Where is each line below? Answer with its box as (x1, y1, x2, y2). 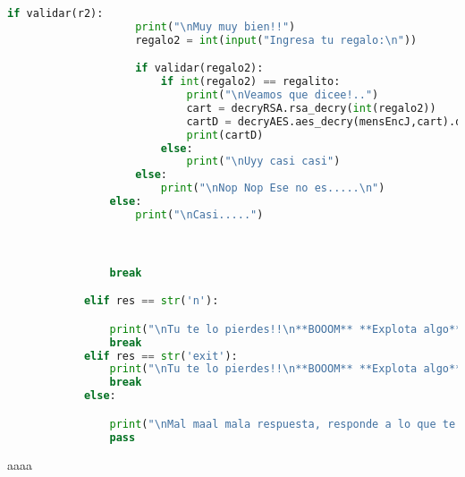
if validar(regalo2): (135, 62, 264, 75)
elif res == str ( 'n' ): (83, 294, 219, 308)
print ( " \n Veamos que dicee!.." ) (186, 89, 379, 102)
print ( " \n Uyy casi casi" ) (186, 155, 341, 168)
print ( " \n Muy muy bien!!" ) (135, 20, 296, 33)
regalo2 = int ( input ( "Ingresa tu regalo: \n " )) (135, 33, 418, 47)
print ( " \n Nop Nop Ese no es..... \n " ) (160, 182, 385, 195)
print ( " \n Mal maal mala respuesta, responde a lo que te (109, 417, 456, 430)
